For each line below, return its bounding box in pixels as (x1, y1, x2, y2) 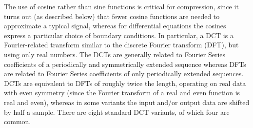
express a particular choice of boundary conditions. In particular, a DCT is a (4, 30, 234, 40)
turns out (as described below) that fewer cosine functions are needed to (4, 11, 220, 21)
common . (4, 116, 31, 127)
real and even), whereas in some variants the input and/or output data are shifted (4, 97, 250, 107)
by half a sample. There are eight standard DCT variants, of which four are (4, 107, 230, 117)
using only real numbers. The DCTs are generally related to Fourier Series (4, 49, 226, 59)
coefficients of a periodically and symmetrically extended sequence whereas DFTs (4, 59, 246, 69)
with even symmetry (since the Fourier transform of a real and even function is (4, 87, 240, 98)
